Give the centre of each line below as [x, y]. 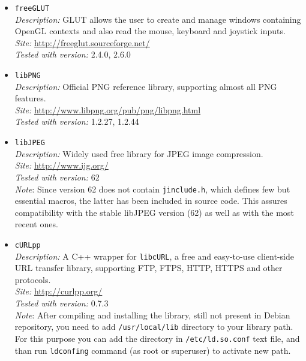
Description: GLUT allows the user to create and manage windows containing [158, 19]
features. [30, 98]
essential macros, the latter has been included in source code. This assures [151, 201]
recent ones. [36, 224]
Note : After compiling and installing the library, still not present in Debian [152, 315]
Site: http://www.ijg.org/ [61, 165]
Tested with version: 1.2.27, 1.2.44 [77, 121]
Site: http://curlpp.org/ [58, 291]
